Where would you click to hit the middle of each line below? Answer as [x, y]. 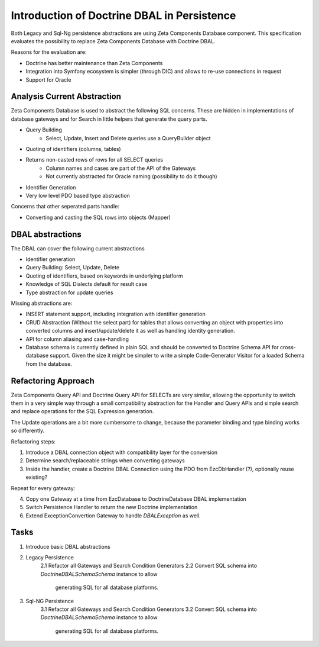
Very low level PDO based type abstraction [78, 195]
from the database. [49, 363]
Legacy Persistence [50, 557]
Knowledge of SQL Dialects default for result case [87, 284]
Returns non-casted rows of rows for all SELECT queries [95, 160]
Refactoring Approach [53, 381]
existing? [37, 477]
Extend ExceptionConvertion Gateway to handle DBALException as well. [113, 516]
